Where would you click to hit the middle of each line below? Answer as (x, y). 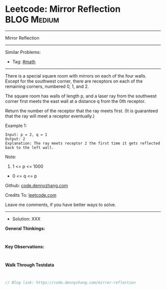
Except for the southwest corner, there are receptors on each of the (74, 81)
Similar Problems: (23, 52)
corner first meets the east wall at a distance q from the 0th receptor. (75, 101)
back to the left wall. (30, 147)
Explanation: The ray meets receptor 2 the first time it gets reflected (83, 143)
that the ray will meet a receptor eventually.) (50, 116)
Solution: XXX (26, 219)
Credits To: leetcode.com (31, 195)
